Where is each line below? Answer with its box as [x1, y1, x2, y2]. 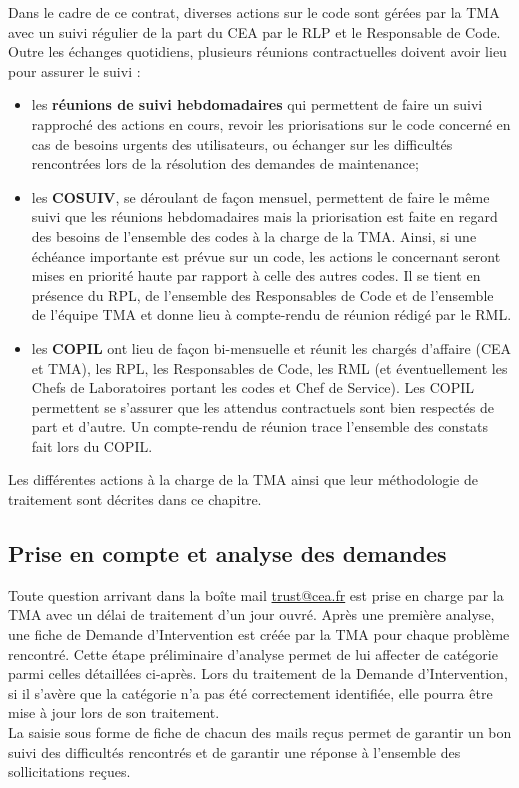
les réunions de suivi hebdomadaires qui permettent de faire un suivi [31, 94, 483, 115]
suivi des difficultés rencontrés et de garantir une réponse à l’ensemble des [8, 741, 461, 762]
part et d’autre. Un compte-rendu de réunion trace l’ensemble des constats [31, 416, 489, 437]
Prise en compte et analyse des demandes [8, 538, 447, 569]
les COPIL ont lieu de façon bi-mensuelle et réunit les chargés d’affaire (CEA [31, 337, 512, 358]
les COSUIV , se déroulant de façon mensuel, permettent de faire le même [31, 186, 490, 207]
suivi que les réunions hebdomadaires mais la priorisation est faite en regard [31, 206, 498, 227]
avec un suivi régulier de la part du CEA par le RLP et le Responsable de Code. [8, 21, 501, 42]
